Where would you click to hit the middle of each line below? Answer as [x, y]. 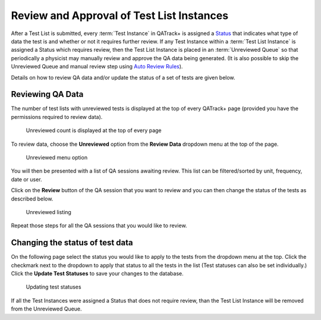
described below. [32, 199]
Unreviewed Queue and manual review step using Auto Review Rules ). [97, 67]
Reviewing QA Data [47, 94]
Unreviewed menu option [57, 157]
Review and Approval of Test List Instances [120, 15]
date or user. [26, 179]
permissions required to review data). [57, 117]
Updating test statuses [53, 287]
